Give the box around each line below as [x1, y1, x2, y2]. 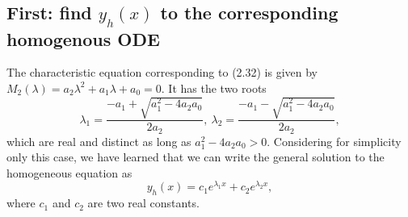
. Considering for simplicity [267, 132, 402, 149]
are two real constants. [87, 194, 200, 211]
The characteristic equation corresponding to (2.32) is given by [6, 64, 318, 81]
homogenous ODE [6, 26, 160, 51]
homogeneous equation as [6, 164, 132, 181]
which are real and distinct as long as [6, 132, 191, 149]
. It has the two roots [161, 79, 267, 96]
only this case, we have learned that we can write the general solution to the [6, 148, 385, 165]
